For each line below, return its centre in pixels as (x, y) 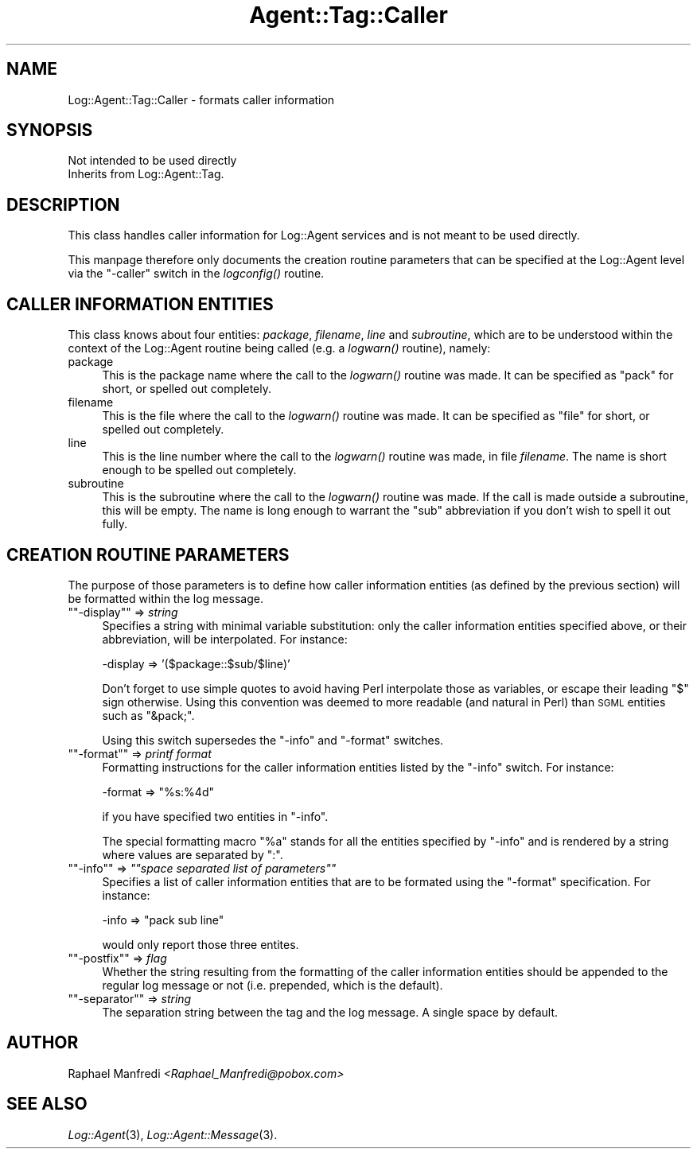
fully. (115, 524)
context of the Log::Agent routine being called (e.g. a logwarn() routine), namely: (279, 348)
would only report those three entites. (201, 944)
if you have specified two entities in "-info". (215, 816)
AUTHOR (43, 1043)
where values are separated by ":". (193, 854)
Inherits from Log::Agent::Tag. (146, 174)
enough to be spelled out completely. (199, 470)
